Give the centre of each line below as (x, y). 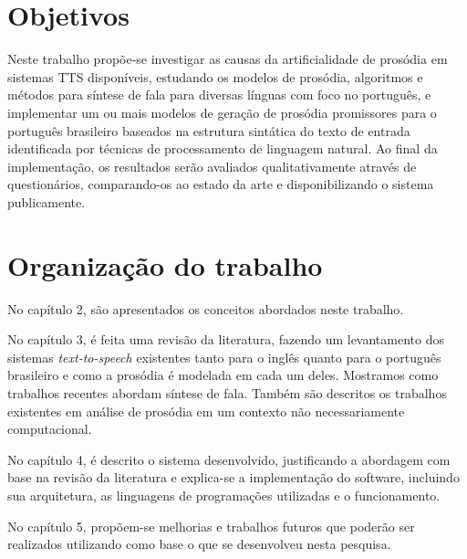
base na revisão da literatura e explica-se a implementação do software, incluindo (233, 477)
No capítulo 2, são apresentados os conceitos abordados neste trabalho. (206, 308)
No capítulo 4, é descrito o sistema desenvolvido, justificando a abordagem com (229, 459)
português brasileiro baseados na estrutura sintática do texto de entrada (209, 130)
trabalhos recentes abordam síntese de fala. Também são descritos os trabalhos (227, 392)
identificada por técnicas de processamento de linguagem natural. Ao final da (223, 148)
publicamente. (47, 201)
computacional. (50, 429)
